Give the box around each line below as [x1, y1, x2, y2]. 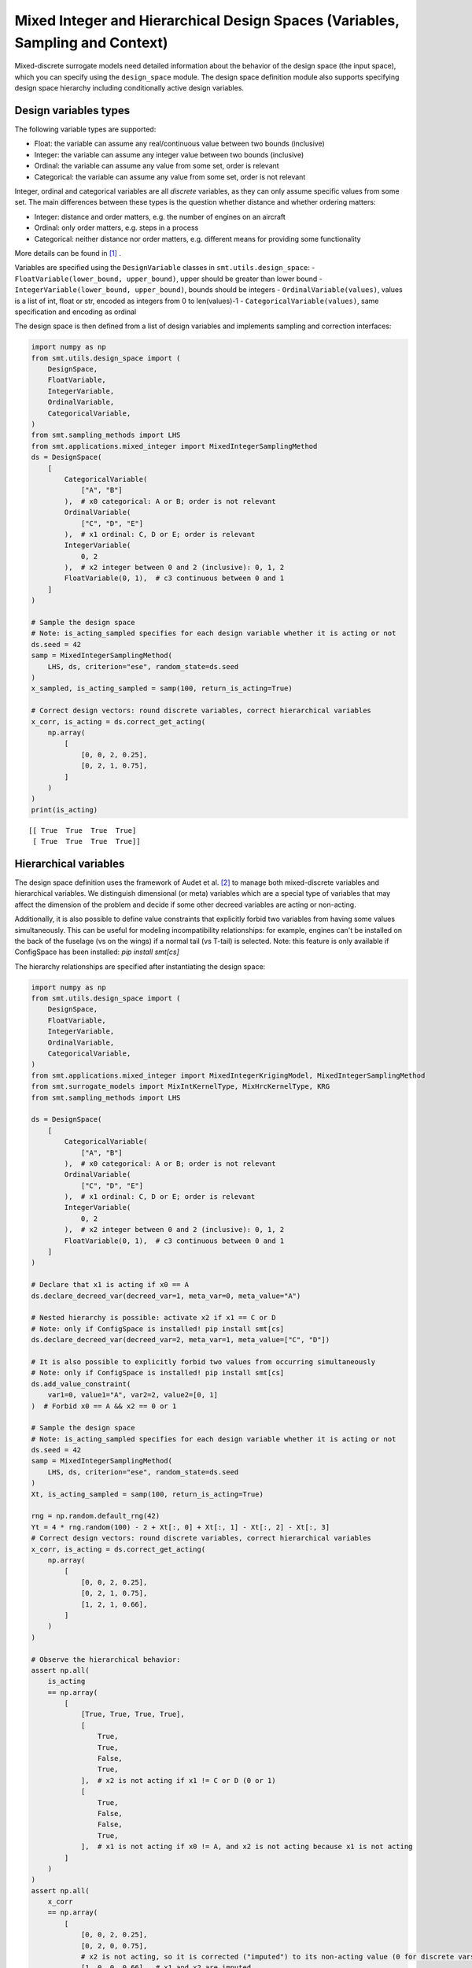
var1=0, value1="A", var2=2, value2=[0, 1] [47, 1390, 218, 1400]
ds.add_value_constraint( [31, 1379, 131, 1389]
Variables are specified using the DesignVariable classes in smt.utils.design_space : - [14, 263, 315, 272]
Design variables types [14, 103, 131, 117]
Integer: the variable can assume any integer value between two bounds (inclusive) [34, 150, 304, 159]
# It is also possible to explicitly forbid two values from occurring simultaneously [31, 1357, 376, 1366]
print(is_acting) [31, 805, 98, 814]
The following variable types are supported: [14, 124, 157, 134]
